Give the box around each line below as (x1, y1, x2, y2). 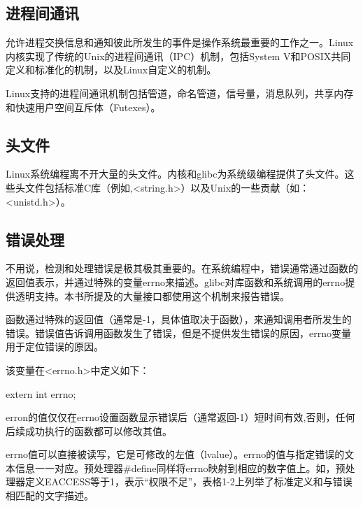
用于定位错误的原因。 (6, 339, 104, 354)
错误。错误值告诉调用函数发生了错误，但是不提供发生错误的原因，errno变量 (6, 325, 351, 340)
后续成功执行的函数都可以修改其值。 (6, 423, 172, 438)
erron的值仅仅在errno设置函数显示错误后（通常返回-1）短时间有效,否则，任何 (6, 410, 355, 424)
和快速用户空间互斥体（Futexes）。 (6, 99, 161, 114)
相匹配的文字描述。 (6, 488, 94, 503)
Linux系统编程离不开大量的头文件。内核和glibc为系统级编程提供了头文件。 (6, 166, 345, 181)
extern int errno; (6, 386, 76, 401)
